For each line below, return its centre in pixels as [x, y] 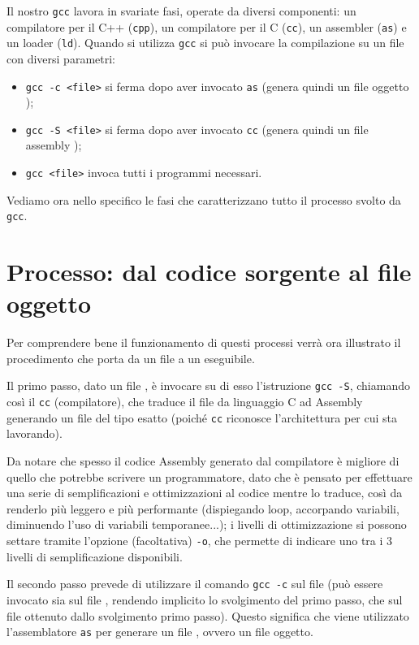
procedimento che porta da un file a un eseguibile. [131, 358]
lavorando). [35, 433]
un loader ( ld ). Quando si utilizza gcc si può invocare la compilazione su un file [205, 43]
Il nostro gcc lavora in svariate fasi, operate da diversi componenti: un [181, 11]
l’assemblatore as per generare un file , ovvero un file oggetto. [160, 632]
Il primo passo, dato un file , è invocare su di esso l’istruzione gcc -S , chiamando [208, 385]
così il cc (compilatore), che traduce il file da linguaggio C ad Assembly [185, 402]
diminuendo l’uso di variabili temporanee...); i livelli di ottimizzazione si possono [207, 524]
